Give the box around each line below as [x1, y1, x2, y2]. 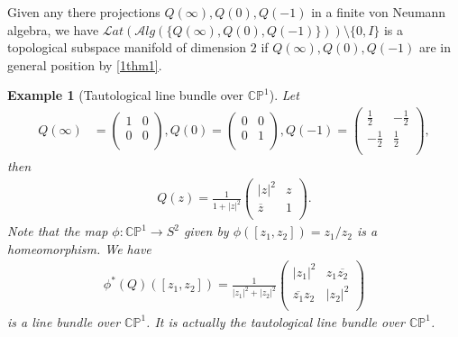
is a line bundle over [7, 312, 121, 331]
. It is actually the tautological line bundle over [146, 312, 405, 331]
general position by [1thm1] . [7, 55, 162, 74]
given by [183, 222, 229, 241]
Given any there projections [7, 3, 160, 21]
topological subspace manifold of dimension [7, 38, 247, 57]
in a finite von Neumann [311, 3, 446, 21]
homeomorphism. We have [7, 239, 151, 258]
